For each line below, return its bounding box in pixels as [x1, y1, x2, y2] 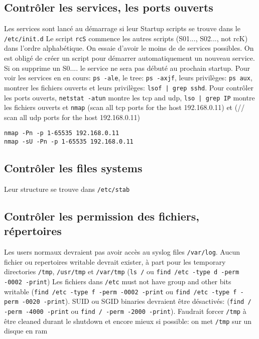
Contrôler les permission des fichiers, [4, 208, 199, 224]
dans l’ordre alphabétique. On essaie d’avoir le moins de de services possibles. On [4, 43, 254, 53]
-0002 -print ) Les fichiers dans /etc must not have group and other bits [4, 276, 231, 287]
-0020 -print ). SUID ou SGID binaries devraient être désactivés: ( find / [22, 296, 251, 306]
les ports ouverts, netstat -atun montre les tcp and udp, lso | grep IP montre [4, 92, 255, 102]
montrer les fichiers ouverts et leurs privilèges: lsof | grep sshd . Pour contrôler [4, 82, 253, 92]
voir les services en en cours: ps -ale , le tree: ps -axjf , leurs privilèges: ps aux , [4, 72, 252, 83]
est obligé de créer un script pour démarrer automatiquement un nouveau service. [4, 53, 255, 63]
